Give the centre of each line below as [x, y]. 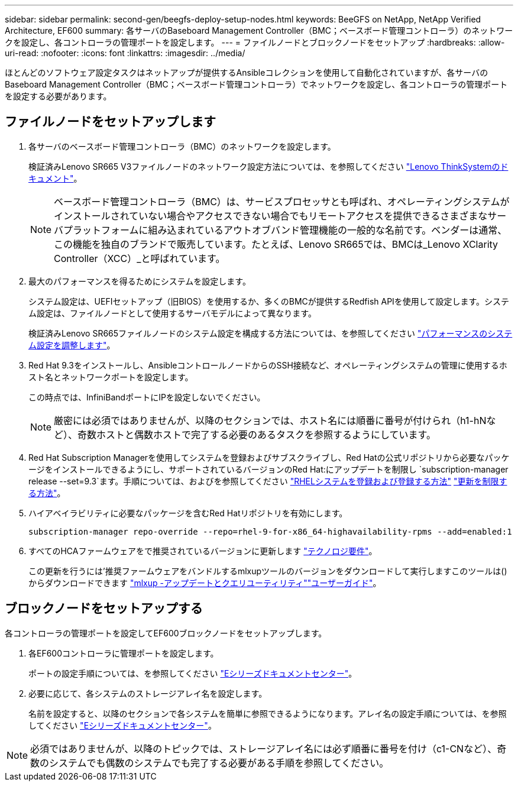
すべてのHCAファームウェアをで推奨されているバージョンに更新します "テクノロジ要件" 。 [203, 551]
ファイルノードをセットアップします [110, 122]
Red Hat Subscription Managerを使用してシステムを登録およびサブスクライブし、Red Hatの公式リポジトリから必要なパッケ [269, 457]
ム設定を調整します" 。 [72, 345]
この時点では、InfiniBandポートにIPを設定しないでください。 [147, 397]
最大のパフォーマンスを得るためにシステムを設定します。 [140, 281]
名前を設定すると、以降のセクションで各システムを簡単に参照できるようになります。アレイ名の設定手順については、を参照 [268, 713]
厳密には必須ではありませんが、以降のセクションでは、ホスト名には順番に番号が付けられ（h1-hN [270, 420]
